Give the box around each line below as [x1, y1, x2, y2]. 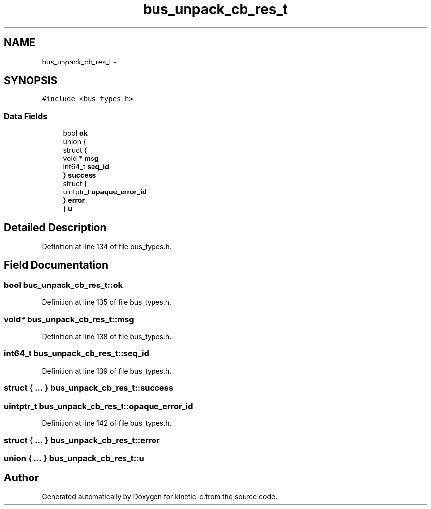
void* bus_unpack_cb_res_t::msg [4, 314, 134, 324]
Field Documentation [4, 259, 108, 272]
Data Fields [4, 111, 48, 121]
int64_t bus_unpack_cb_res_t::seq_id [4, 349, 149, 359]
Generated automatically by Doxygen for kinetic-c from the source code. [42, 492, 277, 501]
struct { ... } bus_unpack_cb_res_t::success [4, 383, 173, 393]
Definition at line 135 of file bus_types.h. [42, 298, 171, 307]
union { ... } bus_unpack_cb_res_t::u [4, 453, 144, 463]
